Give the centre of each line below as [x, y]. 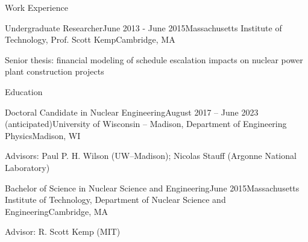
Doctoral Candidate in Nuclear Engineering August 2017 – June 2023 [132, 112]
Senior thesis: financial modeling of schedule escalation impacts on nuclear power [154, 59]
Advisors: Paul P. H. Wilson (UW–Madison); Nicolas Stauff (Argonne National [151, 156]
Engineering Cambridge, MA [57, 211]
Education [24, 91]
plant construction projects [55, 71]
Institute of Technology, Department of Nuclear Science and [115, 200]
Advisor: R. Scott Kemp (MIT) [63, 231]
